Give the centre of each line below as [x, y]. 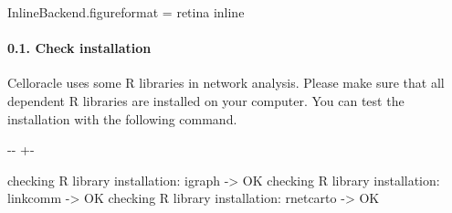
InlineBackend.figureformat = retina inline [126, 12]
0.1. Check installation [79, 48]
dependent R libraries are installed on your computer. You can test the [206, 100]
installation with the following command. [122, 118]
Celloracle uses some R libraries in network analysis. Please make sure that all [226, 83]
